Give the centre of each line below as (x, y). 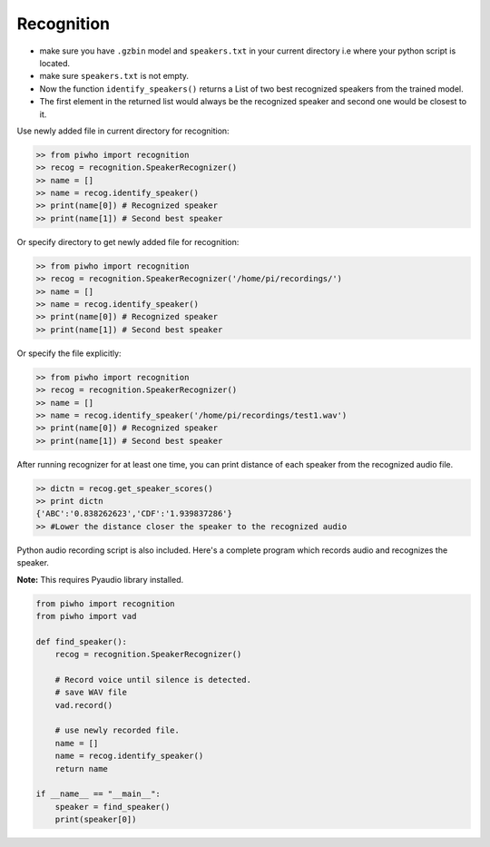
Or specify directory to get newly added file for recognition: (128, 241)
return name (82, 768)
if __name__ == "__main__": (98, 794)
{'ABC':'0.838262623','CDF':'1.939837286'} (134, 514)
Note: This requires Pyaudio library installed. (100, 579)
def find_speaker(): (81, 641)
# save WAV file (91, 693)
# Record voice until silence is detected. (153, 680)
